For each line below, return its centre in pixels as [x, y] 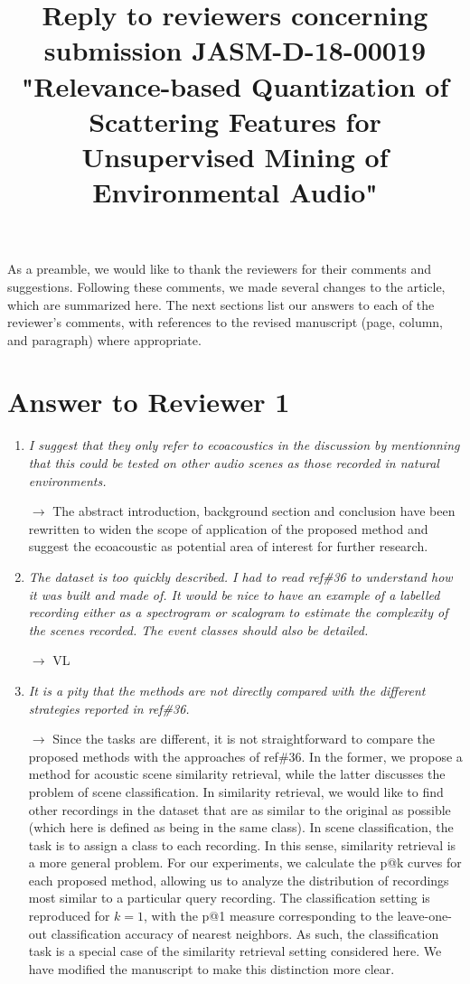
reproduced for [69, 916]
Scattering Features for [235, 121]
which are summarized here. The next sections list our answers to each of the [221, 304]
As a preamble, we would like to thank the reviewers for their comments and [219, 269]
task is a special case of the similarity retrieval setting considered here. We [235, 951]
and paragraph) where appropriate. [104, 339]
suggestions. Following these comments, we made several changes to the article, [226, 286]
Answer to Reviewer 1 [149, 402]
